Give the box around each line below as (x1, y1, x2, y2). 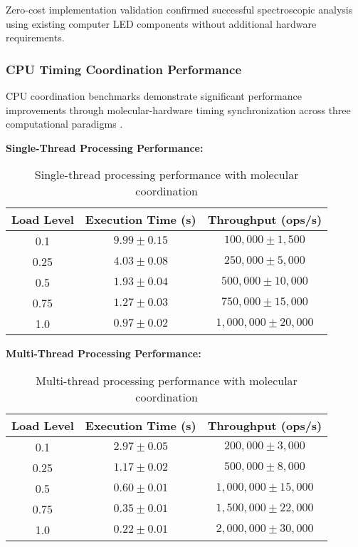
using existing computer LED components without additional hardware (6, 16, 317, 31)
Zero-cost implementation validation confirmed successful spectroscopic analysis (6, 2, 353, 16)
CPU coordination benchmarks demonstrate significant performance (6, 88, 302, 103)
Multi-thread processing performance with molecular (36, 372, 298, 389)
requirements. (6, 30, 65, 45)
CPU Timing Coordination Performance (6, 60, 241, 78)
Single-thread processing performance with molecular (34, 166, 299, 183)
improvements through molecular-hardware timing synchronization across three (6, 102, 351, 117)
